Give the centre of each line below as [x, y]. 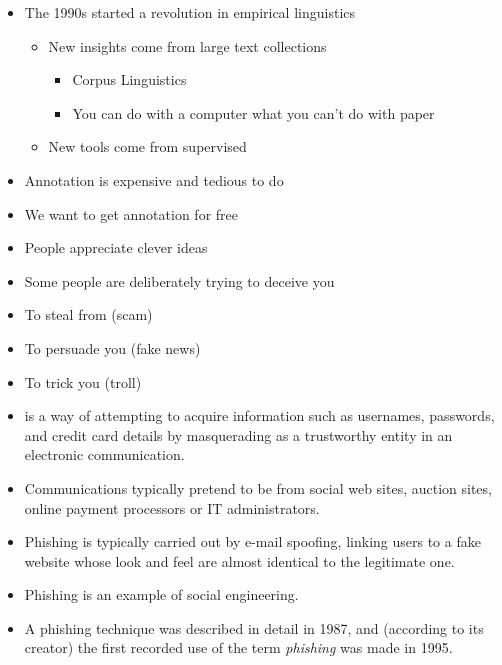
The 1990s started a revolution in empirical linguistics [189, 12]
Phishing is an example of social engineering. [161, 594]
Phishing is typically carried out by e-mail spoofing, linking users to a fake [252, 541]
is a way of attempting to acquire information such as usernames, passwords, [259, 415]
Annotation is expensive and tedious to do [154, 179]
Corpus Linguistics [129, 79]
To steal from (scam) [88, 314]
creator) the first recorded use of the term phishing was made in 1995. [238, 647]
